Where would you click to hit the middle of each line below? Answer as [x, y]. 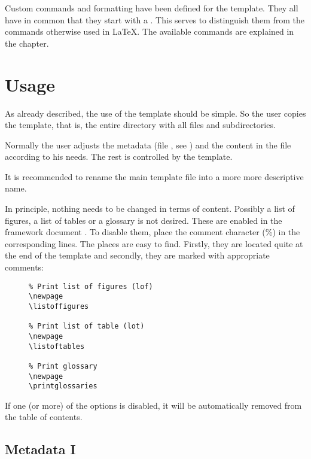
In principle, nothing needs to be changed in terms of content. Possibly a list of [150, 209]
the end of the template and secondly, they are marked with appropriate [137, 255]
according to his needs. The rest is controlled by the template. [119, 156]
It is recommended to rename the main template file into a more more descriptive [154, 176]
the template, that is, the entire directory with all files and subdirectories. [140, 125]
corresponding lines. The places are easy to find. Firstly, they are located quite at [154, 243]
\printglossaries [63, 386]
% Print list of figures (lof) [91, 286]
